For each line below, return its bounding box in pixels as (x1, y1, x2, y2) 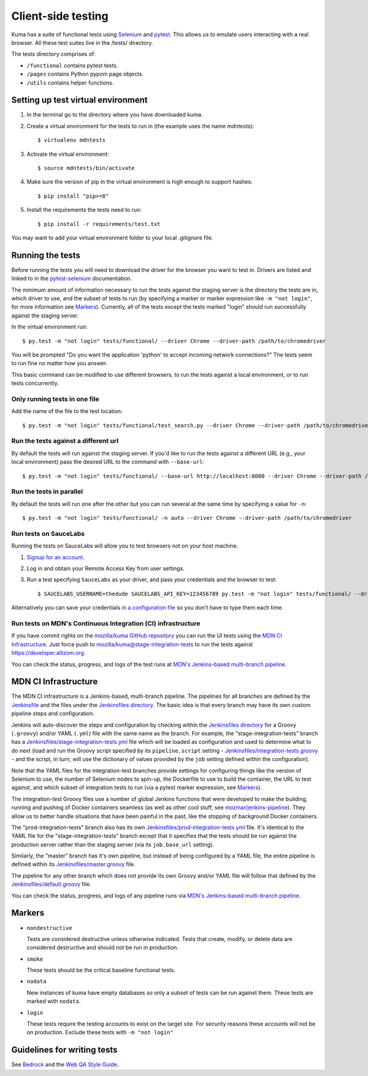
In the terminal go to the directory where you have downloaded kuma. (26, 111, 203, 118)
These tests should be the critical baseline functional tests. (26, 967, 176, 974)
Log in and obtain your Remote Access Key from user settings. (26, 565, 185, 572)
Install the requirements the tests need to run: (26, 206, 142, 214)
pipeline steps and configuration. (11, 710, 95, 718)
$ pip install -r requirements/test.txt (37, 220, 161, 227)
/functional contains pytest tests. (26, 61, 118, 69)
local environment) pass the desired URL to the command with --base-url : (11, 458, 205, 466)
